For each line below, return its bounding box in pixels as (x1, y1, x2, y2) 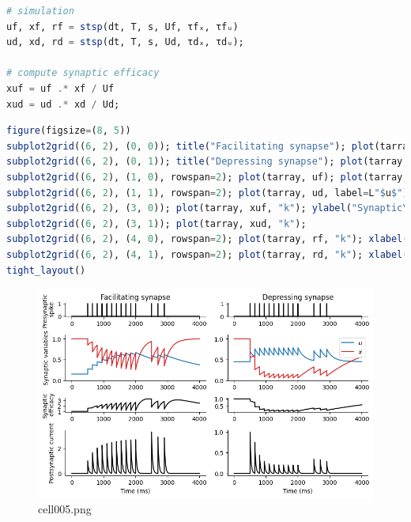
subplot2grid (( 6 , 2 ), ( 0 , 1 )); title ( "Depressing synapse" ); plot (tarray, (6, 156, 409, 168)
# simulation (6, 6, 74, 17)
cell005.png (38, 501, 92, 517)
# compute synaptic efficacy (6, 67, 160, 79)
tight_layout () (6, 264, 86, 276)
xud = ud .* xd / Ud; (6, 98, 120, 110)
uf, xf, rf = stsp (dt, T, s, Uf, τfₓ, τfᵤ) (6, 21, 239, 32)
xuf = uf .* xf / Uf (6, 82, 115, 94)
